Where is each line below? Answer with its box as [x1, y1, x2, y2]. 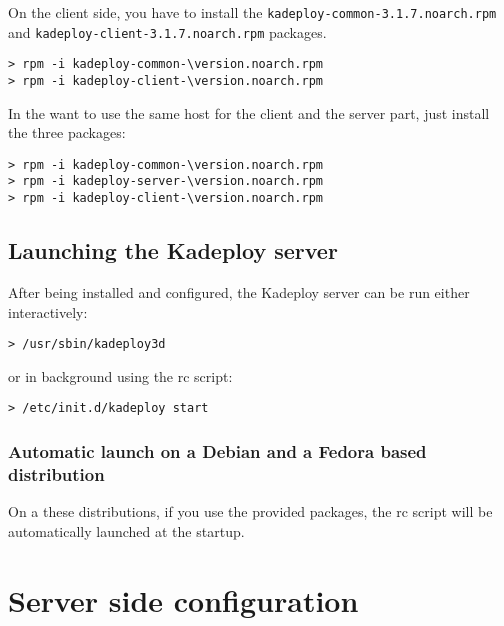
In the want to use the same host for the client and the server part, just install [8, 102, 490, 123]
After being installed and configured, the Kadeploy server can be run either [8, 281, 470, 302]
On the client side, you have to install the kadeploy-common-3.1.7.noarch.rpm [8, 2, 497, 22]
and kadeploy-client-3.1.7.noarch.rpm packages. [8, 21, 327, 42]
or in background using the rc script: [8, 365, 233, 386]
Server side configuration [8, 579, 359, 620]
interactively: [8, 301, 88, 322]
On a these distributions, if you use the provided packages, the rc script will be [8, 501, 493, 522]
